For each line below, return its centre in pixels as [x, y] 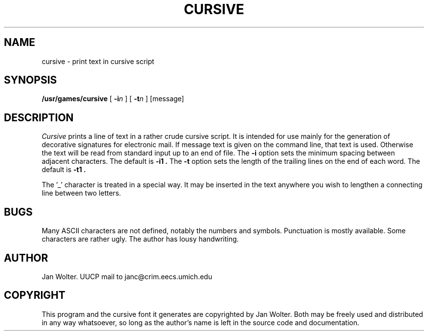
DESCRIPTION [39, 117]
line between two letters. [81, 193]
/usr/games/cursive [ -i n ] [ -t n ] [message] [113, 99]
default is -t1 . [64, 170]
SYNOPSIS [31, 80]
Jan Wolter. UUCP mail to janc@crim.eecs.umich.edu [127, 276]
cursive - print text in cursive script [98, 61]
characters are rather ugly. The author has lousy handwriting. [140, 239]
